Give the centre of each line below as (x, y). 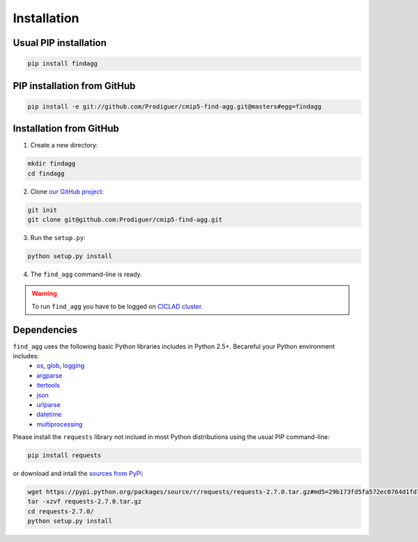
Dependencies (45, 329)
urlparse (48, 404)
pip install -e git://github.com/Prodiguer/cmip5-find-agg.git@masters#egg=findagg (175, 106)
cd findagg (46, 173)
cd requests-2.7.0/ (61, 511)
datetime (49, 415)
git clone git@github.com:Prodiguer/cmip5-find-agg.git (125, 220)
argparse (49, 375)
